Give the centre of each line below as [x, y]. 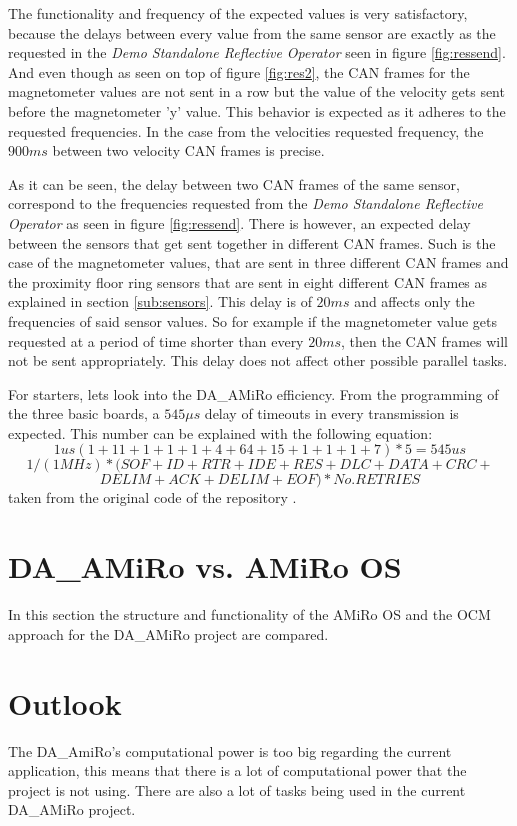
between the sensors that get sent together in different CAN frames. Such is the [252, 242]
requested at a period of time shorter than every [156, 340]
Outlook [65, 702]
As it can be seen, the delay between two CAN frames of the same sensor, [234, 183]
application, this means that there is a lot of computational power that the [237, 770]
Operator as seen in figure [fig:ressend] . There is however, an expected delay [239, 222]
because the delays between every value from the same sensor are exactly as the [252, 32]
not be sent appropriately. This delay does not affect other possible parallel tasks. [258, 360]
